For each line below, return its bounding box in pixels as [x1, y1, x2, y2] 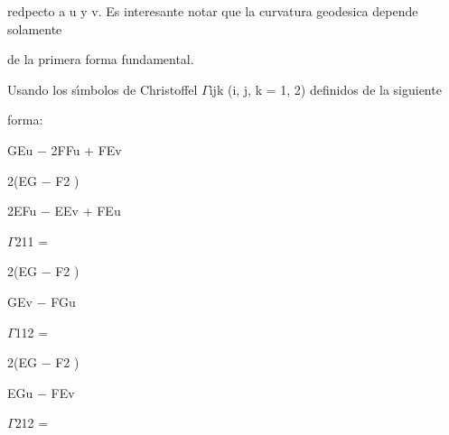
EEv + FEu [54, 201, 121, 220]
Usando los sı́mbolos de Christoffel [7, 79, 198, 98]
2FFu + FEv [51, 140, 122, 159]
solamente [7, 19, 62, 38]
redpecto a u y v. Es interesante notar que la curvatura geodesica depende [7, 2, 418, 20]
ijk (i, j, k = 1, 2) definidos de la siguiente [209, 79, 442, 98]
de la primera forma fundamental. [7, 50, 194, 69]
